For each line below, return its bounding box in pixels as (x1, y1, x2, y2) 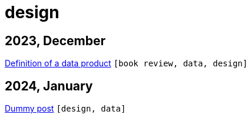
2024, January (5, 78, 93, 93)
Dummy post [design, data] (5, 103, 126, 114)
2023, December (5, 33, 106, 48)
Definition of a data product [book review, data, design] (5, 58, 248, 69)
